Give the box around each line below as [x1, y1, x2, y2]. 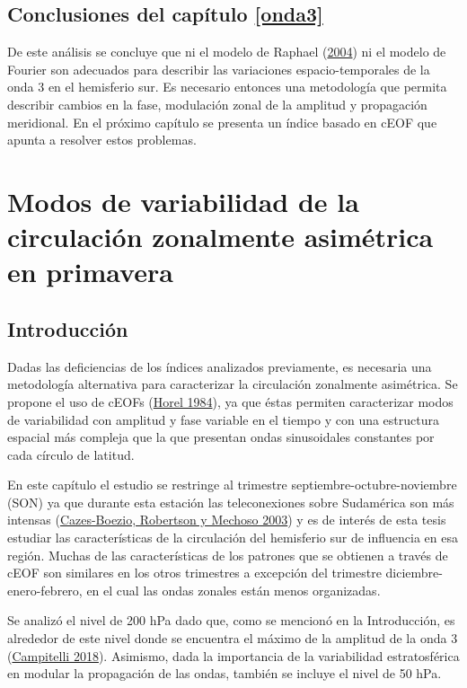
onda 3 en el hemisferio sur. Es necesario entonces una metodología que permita [7, 77, 447, 96]
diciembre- [385, 563, 443, 582]
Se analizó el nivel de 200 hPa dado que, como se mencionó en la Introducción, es [7, 611, 455, 630]
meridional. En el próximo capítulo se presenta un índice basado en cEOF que [7, 112, 437, 131]
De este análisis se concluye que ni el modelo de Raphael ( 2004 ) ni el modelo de [7, 42, 446, 61]
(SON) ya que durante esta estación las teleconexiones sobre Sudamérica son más [7, 492, 454, 511]
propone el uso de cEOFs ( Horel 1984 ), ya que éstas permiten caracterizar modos [7, 392, 454, 410]
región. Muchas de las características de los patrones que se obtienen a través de [7, 545, 448, 564]
